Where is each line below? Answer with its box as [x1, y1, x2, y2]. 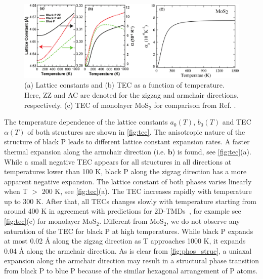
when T [4, 186, 28, 196]
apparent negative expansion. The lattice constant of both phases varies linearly [4, 176, 252, 186]
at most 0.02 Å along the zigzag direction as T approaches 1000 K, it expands [4, 235, 246, 246]
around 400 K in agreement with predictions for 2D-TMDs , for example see [4, 206, 241, 216]
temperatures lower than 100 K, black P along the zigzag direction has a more [4, 166, 247, 177]
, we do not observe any [166, 216, 240, 226]
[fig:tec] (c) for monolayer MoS [4, 216, 97, 226]
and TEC [222, 116, 251, 127]
